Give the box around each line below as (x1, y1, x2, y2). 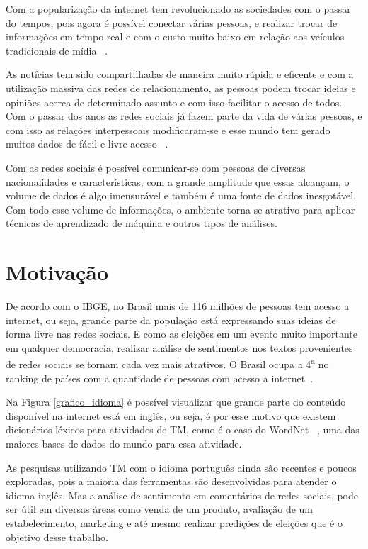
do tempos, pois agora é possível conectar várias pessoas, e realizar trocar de (6, 15, 338, 30)
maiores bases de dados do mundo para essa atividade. (6, 436, 242, 451)
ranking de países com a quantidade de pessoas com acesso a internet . (6, 370, 314, 385)
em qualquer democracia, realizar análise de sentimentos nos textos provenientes (6, 340, 353, 355)
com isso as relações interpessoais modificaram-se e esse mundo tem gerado (6, 122, 330, 137)
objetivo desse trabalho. (6, 529, 108, 544)
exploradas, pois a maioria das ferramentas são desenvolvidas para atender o (6, 474, 337, 489)
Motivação (6, 257, 109, 287)
